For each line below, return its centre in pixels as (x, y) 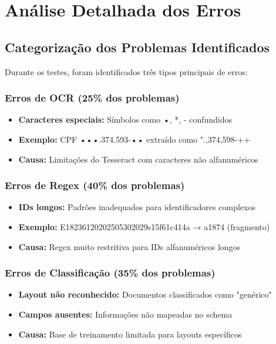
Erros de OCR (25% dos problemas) (92, 98)
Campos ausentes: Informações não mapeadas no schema (125, 314)
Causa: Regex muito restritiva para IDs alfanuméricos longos (129, 246)
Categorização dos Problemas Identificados (137, 47)
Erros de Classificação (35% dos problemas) (110, 273)
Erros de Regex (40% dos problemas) (95, 185)
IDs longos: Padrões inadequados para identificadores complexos (137, 207)
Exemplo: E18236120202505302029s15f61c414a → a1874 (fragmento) (144, 226)
